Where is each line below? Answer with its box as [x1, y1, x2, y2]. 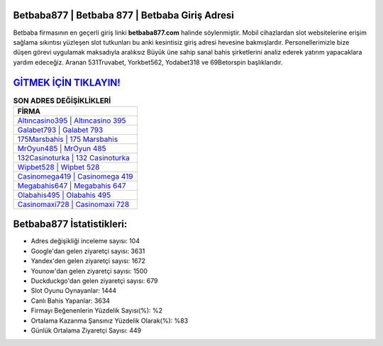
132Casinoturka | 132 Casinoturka [17, 152, 131, 162]
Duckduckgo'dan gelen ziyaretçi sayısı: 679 [30, 277, 158, 285]
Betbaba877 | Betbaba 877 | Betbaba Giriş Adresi [13, 9, 234, 21]
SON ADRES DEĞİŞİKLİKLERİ [13, 96, 111, 106]
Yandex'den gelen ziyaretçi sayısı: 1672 [30, 257, 145, 265]
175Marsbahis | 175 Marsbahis [17, 134, 118, 144]
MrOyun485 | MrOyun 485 [17, 143, 106, 153]
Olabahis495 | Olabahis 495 [17, 190, 111, 200]
